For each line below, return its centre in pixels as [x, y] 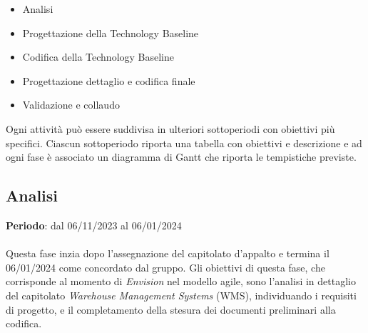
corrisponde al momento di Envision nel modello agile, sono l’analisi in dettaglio [181, 281]
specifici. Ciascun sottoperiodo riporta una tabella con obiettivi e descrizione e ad [184, 143]
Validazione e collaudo [71, 105]
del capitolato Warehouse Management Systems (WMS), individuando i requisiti [181, 295]
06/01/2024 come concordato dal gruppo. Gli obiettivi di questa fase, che [165, 267]
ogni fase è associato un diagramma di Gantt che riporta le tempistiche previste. [181, 157]
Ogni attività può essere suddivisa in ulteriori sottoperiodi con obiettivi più [170, 128]
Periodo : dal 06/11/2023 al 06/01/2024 [94, 225]
